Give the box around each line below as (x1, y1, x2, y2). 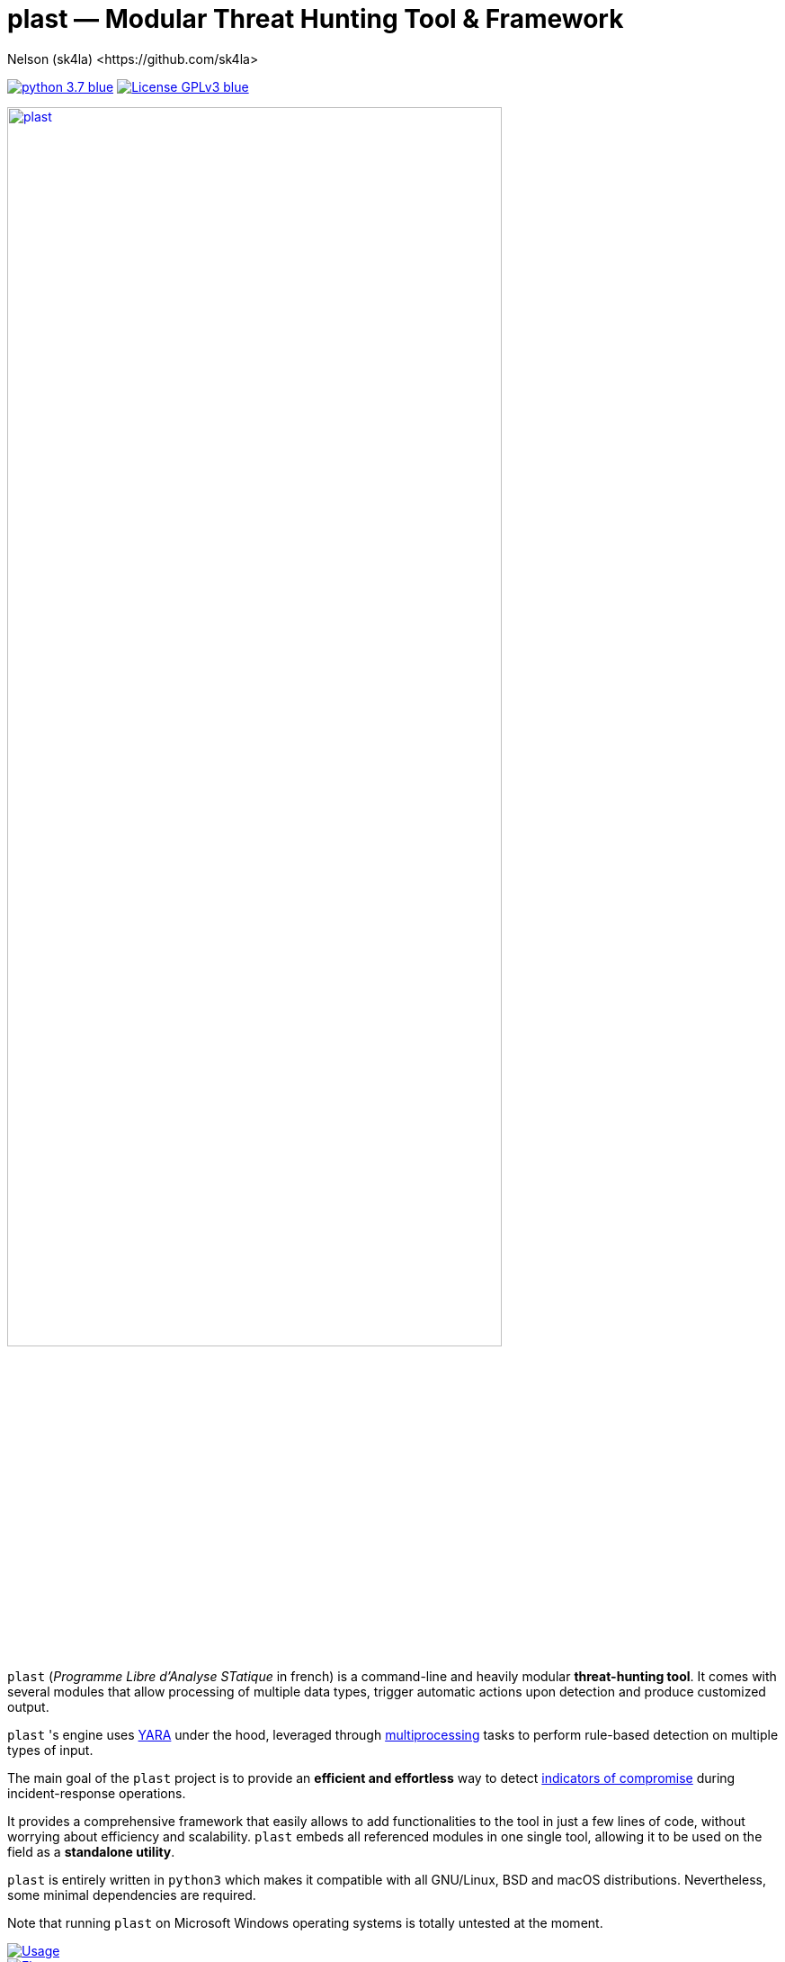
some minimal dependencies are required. (7, 1887, 256, 1903)
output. (7, 1699, 49, 1715)
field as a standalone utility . (7, 1844, 175, 1860)
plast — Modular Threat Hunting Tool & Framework (7, 4, 624, 34)
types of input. (7, 1742, 94, 1759)
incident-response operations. (7, 1786, 186, 1802)
